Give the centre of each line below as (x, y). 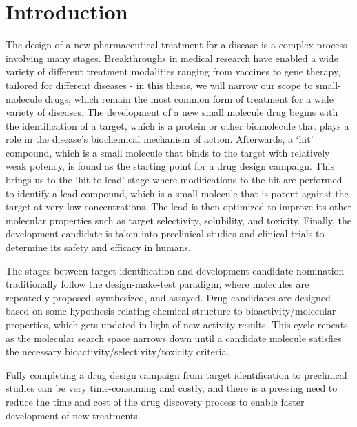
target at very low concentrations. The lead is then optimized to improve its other (179, 207)
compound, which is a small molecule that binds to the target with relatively (168, 152)
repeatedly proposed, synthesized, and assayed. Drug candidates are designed (168, 297)
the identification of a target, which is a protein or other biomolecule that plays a (177, 125)
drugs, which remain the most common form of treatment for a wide (189, 98)
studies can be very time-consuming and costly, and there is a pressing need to (172, 388)
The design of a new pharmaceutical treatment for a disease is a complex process (176, 44)
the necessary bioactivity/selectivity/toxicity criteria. (118, 351)
